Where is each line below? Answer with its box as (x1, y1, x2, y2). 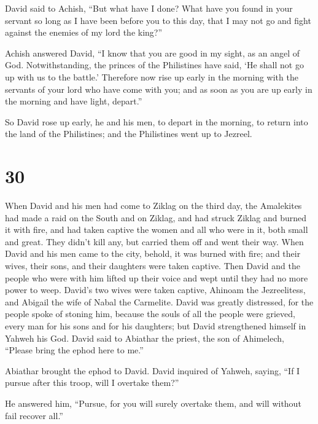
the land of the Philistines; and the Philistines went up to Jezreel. (5, 127, 252, 140)
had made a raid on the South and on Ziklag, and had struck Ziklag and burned (5, 211, 307, 224)
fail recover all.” (5, 409, 63, 422)
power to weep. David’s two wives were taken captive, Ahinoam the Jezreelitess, (5, 283, 306, 296)
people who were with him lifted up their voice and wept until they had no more (5, 271, 308, 284)
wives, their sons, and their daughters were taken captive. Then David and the (5, 259, 300, 272)
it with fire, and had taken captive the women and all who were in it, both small (5, 223, 308, 236)
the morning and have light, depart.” (5, 95, 142, 108)
